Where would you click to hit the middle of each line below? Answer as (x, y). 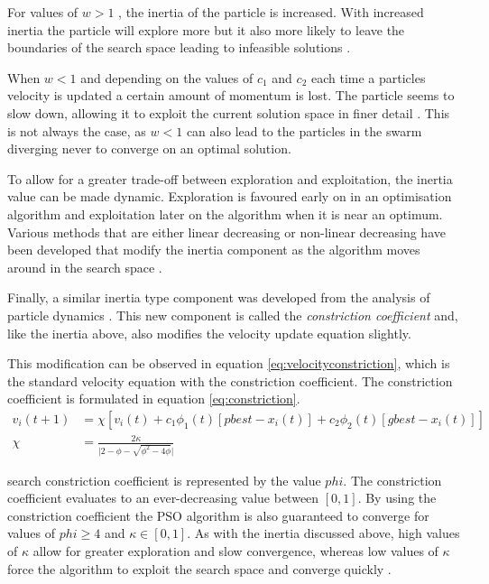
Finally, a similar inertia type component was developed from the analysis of (219, 297)
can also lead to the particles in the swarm (304, 130)
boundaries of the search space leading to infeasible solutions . (179, 47)
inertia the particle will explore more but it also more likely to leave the (206, 29)
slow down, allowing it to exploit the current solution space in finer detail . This (229, 112)
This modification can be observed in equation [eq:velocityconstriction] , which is (229, 363)
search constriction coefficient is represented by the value (164, 480)
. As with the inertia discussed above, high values (323, 533)
